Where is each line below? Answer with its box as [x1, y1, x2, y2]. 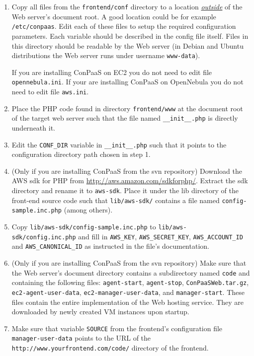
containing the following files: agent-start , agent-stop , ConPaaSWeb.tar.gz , [11, 277, 249, 287]
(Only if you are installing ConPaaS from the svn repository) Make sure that [11, 257, 247, 268]
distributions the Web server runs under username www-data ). [11, 50, 200, 61]
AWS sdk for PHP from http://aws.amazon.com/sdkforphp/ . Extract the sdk [11, 175, 248, 186]
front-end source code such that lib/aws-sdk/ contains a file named [11, 195, 220, 205]
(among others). [64, 205, 113, 215]
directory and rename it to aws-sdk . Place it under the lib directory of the [11, 185, 239, 195]
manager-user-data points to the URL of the [11, 333, 151, 343]
